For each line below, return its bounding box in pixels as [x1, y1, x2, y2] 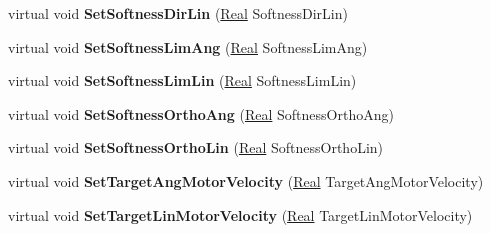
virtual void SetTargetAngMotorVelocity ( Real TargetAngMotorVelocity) [8, 170, 484, 191]
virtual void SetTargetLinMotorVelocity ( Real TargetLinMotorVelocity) [8, 204, 473, 225]
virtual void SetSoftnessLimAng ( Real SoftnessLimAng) [8, 36, 368, 57]
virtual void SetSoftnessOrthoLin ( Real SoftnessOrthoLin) [8, 137, 384, 158]
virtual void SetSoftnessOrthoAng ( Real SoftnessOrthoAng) [8, 103, 394, 124]
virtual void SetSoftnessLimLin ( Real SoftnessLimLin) [8, 70, 357, 91]
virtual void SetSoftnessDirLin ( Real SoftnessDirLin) [8, 3, 348, 23]
